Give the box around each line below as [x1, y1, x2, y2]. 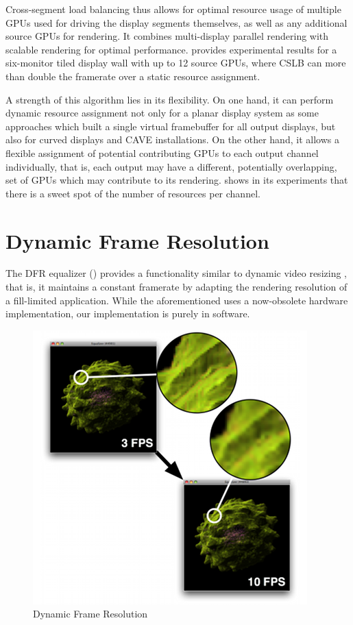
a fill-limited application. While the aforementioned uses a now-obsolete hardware [5, 293, 348, 307]
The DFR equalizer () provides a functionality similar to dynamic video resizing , [5, 266, 347, 280]
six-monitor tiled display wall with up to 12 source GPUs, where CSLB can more [5, 56, 346, 70]
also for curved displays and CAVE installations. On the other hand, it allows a [5, 132, 339, 147]
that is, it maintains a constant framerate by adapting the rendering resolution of [5, 280, 348, 294]
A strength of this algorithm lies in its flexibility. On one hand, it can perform [5, 92, 334, 106]
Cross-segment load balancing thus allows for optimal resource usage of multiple [5, 2, 341, 16]
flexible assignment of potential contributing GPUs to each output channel [5, 145, 319, 160]
